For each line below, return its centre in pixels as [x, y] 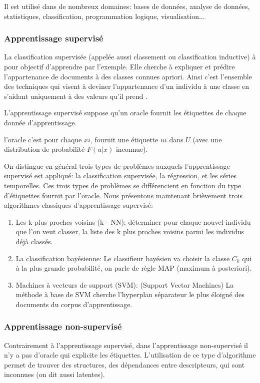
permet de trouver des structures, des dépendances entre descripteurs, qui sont [124, 364]
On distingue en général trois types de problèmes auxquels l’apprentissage [117, 166]
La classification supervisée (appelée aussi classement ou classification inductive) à [130, 57]
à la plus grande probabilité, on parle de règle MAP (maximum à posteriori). [134, 268]
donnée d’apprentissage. [40, 122]
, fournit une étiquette [124, 139]
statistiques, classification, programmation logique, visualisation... [104, 16]
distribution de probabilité [44, 149]
